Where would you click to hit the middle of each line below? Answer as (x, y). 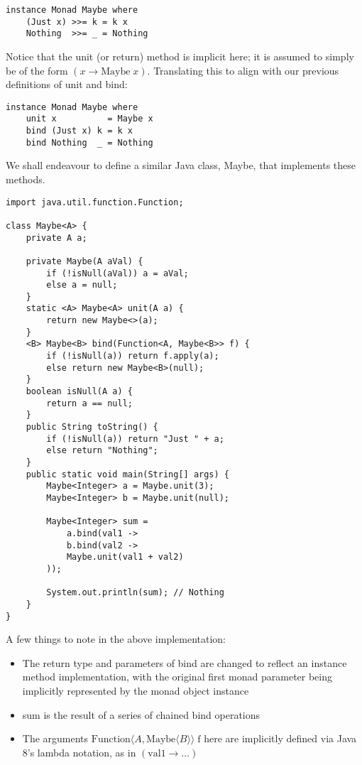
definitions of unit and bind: (67, 84)
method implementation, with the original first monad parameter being (177, 677)
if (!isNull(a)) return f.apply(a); (133, 356)
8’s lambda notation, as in (79, 752)
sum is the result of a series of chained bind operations (141, 714)
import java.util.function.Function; (95, 202)
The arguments (55, 738)
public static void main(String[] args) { (127, 474)
